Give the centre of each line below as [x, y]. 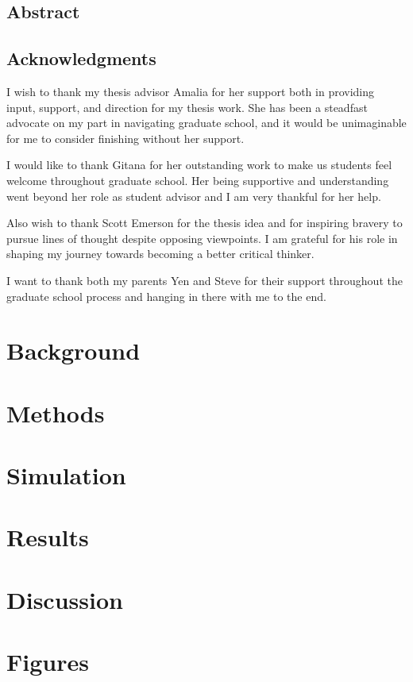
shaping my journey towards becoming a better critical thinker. [160, 254]
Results [48, 537]
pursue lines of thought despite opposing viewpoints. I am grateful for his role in [202, 238]
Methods [56, 412]
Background [73, 351]
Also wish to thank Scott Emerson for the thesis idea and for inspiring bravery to [205, 223]
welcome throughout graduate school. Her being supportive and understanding [198, 180]
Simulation [66, 475]
